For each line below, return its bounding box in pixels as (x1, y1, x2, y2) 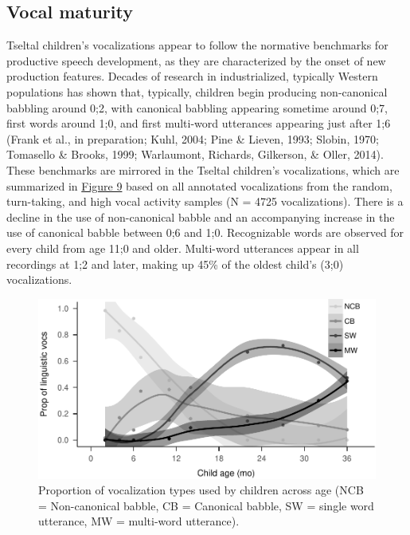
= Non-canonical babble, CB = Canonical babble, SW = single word (38, 497, 374, 513)
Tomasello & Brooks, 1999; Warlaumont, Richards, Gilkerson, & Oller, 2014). (6, 146, 384, 163)
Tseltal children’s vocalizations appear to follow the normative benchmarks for (6, 37, 389, 53)
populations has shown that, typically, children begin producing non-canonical (6, 83, 388, 100)
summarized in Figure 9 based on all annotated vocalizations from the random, (6, 177, 392, 194)
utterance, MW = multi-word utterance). (38, 513, 240, 529)
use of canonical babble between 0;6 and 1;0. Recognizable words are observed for (6, 224, 404, 241)
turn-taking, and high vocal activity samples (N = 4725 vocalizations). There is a (6, 193, 404, 210)
